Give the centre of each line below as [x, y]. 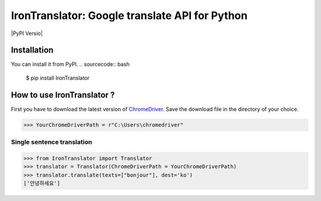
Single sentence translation [51, 142]
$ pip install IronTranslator [58, 78]
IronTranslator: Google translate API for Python [129, 15]
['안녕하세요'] [42, 183]
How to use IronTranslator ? [63, 95]
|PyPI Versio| [27, 33]
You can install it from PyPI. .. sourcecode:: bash [70, 64]
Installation [32, 50]
